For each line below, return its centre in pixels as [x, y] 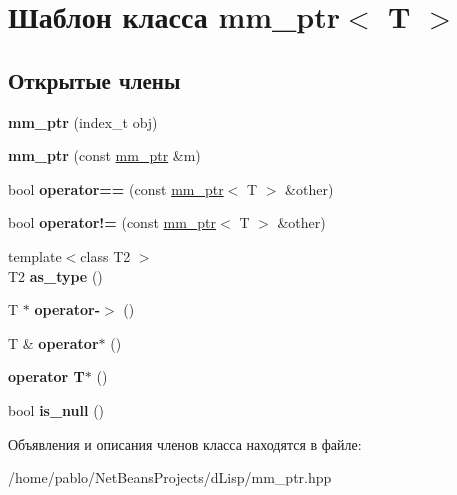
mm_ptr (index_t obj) [83, 121]
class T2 [105, 255]
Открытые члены [94, 79]
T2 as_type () [55, 275]
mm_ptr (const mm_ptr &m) [104, 155]
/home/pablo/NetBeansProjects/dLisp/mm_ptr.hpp [170, 477]
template [35, 255]
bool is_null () [56, 409]
